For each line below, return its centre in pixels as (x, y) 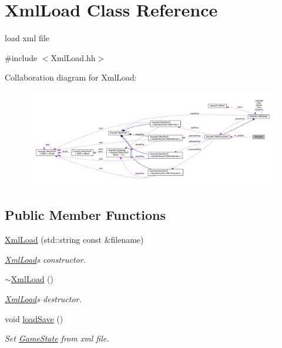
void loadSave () (34, 318)
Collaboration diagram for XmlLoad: (71, 77)
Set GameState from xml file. (57, 338)
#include (21, 57)
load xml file (27, 38)
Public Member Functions (85, 215)
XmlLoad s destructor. (43, 298)
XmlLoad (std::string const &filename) (74, 240)
